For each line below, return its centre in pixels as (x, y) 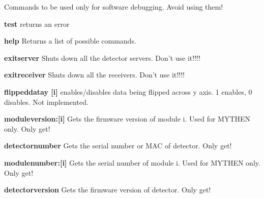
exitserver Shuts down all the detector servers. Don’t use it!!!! (102, 57)
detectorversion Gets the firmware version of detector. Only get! (108, 190)
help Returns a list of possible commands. (70, 41)
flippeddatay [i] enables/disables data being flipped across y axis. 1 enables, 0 (128, 91)
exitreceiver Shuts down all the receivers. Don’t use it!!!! (94, 75)
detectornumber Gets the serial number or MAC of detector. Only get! (118, 146)
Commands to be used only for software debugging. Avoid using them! (114, 7)
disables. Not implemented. (46, 102)
